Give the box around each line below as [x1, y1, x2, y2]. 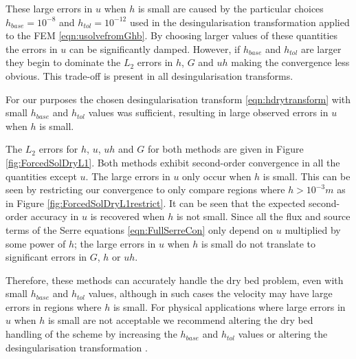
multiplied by [285, 222, 341, 237]
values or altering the [238, 327, 328, 341]
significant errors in [5, 250, 87, 264]
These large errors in [5, 1, 93, 15]
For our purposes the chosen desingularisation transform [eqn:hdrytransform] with [5, 91, 351, 106]
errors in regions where [5, 299, 102, 314]
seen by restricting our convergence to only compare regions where [5, 182, 285, 197]
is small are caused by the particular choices [137, 1, 324, 15]
